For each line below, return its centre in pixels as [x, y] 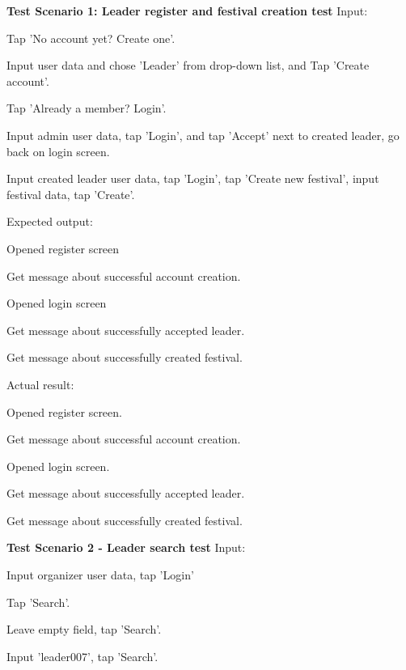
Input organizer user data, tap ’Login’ [100, 575]
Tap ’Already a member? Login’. [87, 108]
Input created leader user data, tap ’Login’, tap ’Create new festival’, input [193, 178]
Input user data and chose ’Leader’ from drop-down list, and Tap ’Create [188, 65]
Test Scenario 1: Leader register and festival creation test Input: [187, 11]
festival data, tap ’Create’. [71, 194]
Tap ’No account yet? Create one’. [91, 38]
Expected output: [50, 221]
